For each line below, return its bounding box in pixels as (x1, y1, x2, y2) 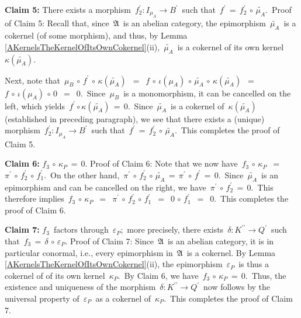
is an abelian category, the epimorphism (123, 17, 266, 29)
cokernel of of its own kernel (5, 269, 105, 281)
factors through (53, 223, 109, 236)
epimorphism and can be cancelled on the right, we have (5, 181, 206, 193)
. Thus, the (245, 269, 286, 281)
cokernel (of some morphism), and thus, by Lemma (5, 29, 188, 42)
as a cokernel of (95, 292, 151, 304)
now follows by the (203, 281, 271, 293)
